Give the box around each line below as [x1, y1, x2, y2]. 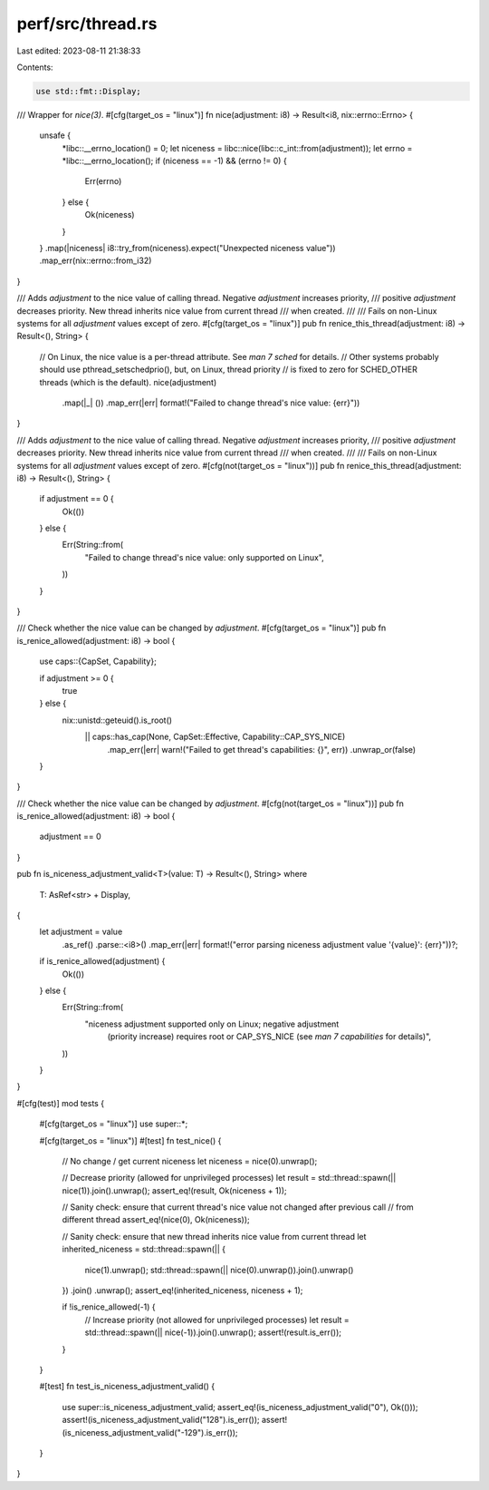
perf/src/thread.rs [16, 14, 158, 34]
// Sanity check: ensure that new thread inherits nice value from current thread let [62, 1231, 367, 1242]
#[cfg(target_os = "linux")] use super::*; [39, 1118, 188, 1129]
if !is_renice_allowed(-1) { [62, 1301, 156, 1312]
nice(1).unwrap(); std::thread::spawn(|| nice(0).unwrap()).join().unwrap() [84, 1264, 354, 1275]
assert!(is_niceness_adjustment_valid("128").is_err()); [62, 1415, 260, 1426]
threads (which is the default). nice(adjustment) [39, 376, 217, 387]
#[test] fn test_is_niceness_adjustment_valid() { [39, 1381, 216, 1392]
